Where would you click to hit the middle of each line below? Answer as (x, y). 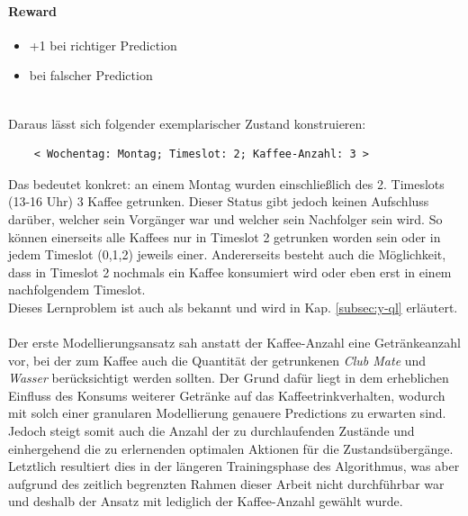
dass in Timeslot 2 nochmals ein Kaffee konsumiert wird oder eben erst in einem (230, 272)
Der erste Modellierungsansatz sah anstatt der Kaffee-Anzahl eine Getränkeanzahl (234, 343)
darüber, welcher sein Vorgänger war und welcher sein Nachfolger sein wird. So (225, 218)
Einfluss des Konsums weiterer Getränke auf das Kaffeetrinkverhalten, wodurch (227, 395)
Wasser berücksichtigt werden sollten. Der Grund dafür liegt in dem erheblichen (229, 378)
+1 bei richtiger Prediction (103, 45)
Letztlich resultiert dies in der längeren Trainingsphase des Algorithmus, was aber (234, 466)
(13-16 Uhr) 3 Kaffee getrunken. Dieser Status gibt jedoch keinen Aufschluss (219, 201)
